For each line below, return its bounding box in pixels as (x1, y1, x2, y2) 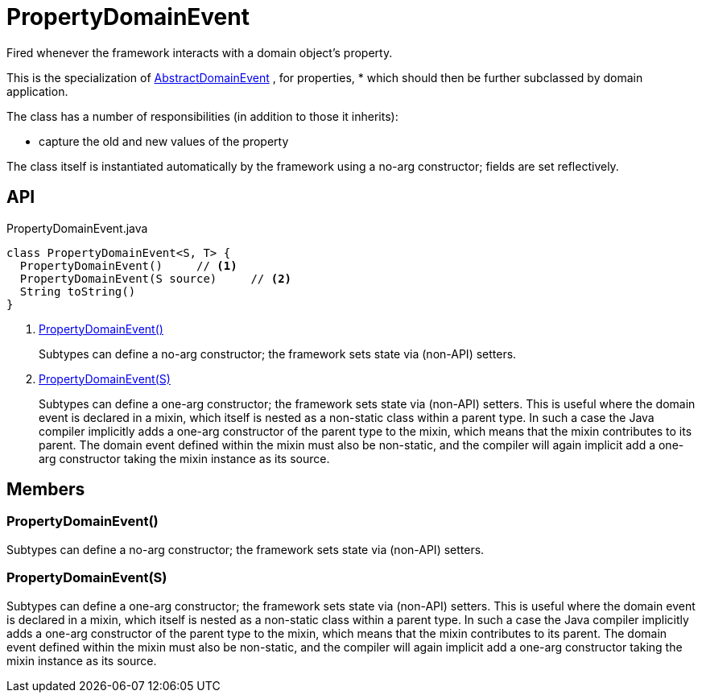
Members (6, 479, 85, 500)
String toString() (19, 284, 136, 298)
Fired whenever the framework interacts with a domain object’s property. (6, 45, 393, 60)
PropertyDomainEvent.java (6, 221, 148, 235)
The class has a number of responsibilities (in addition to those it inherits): (6, 109, 398, 123)
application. (6, 84, 68, 98)
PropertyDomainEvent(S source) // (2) (19, 271, 292, 285)
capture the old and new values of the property (39, 134, 289, 148)
